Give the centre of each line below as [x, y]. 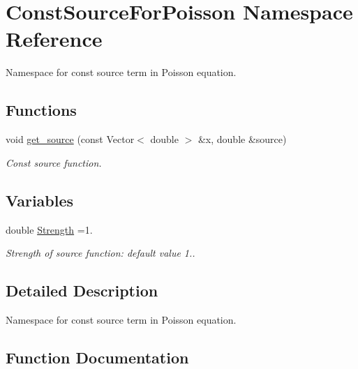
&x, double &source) [242, 139]
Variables [40, 200]
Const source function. [54, 162]
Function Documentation [97, 357]
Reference [54, 39]
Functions [41, 110]
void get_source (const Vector [70, 139]
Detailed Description [82, 291]
